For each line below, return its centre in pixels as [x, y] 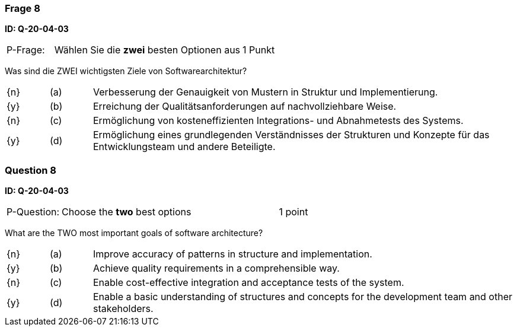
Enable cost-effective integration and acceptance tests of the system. [248, 283]
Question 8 [31, 170]
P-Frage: [26, 50]
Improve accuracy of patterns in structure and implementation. [232, 254]
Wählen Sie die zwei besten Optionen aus [147, 50]
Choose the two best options [127, 212]
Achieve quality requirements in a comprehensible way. [216, 268]
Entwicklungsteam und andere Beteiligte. [184, 147]
